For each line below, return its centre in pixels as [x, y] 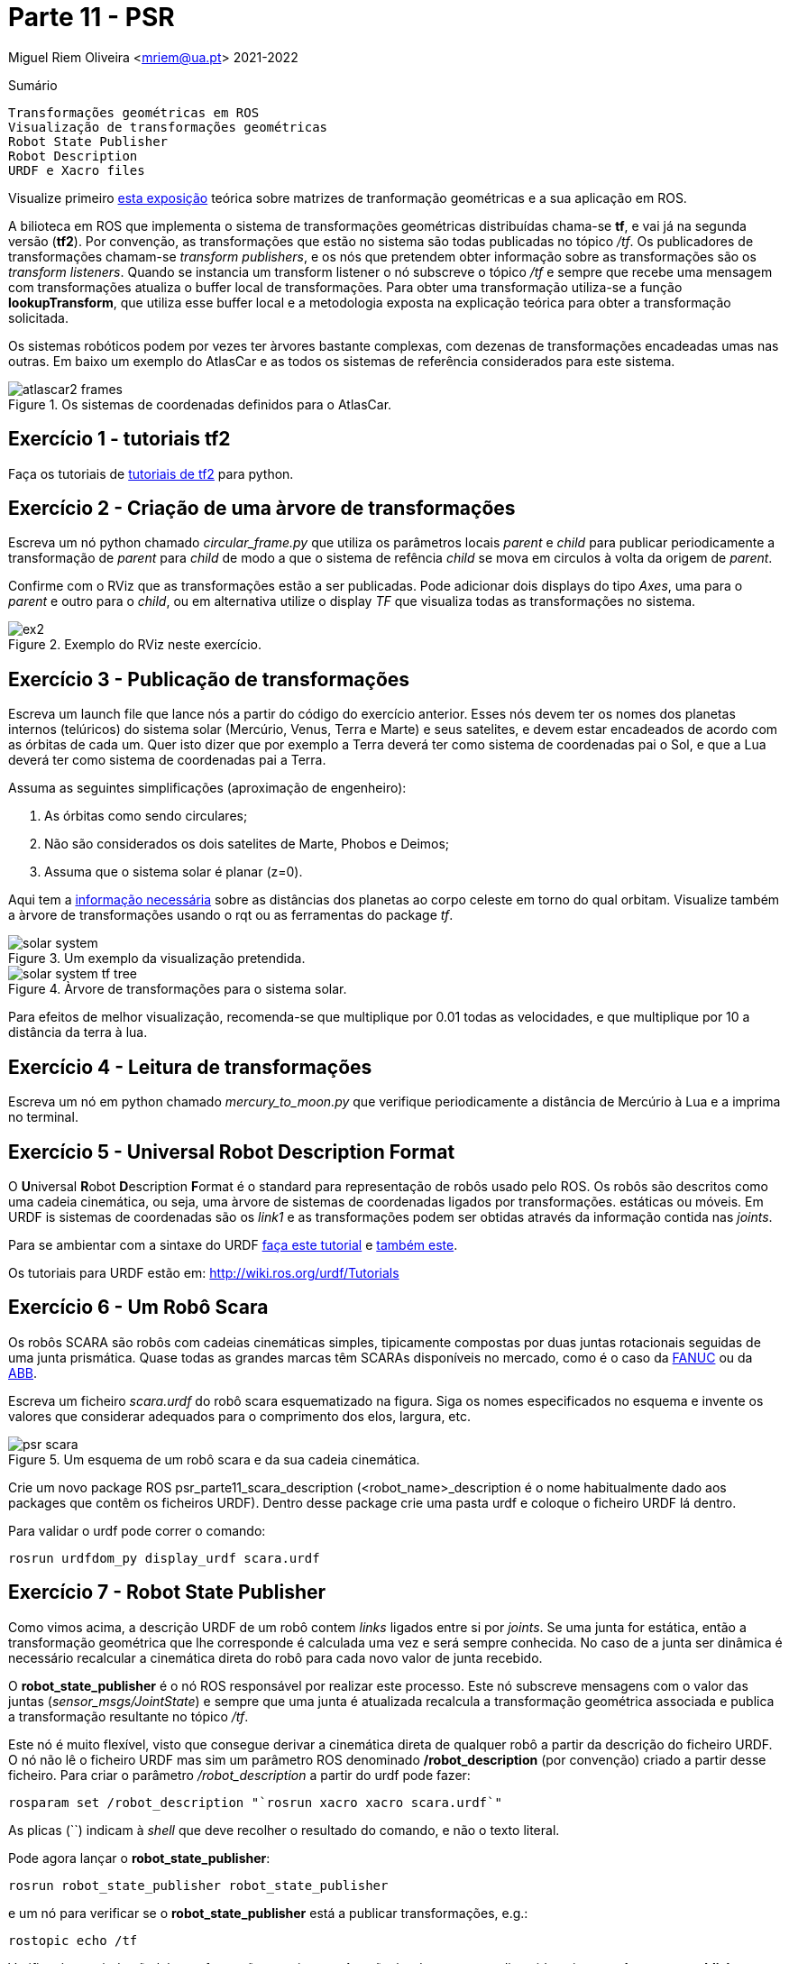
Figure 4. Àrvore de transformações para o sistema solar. [178, 989]
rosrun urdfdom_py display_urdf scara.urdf [164, 1558]
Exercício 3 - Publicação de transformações [209, 679]
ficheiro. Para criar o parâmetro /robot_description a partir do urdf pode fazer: [239, 1775]
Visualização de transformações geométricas [168, 127]
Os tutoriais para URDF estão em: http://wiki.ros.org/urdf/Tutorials [204, 1272]
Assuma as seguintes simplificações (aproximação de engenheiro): [207, 788]
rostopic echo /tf [73, 1940]
